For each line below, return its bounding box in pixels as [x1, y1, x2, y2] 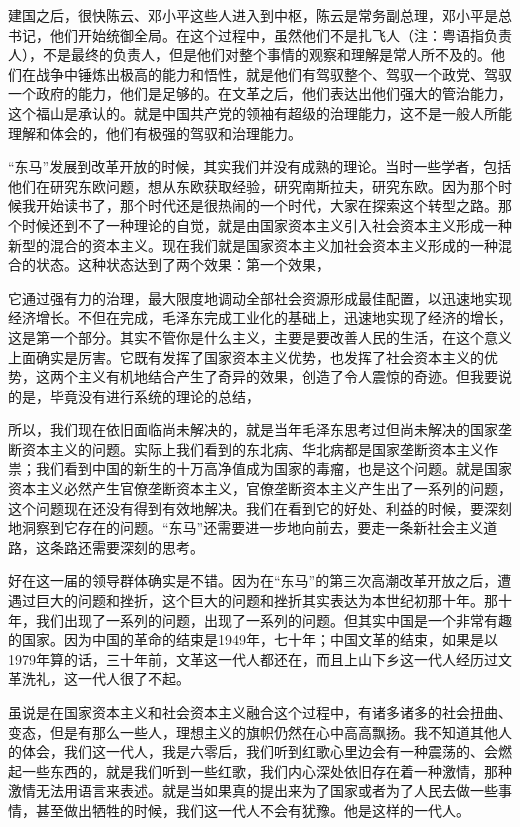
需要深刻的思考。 [91, 536, 204, 557]
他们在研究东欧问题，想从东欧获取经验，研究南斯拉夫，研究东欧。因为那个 [8, 175, 498, 196]
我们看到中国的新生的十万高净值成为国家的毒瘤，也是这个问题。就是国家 [35, 458, 512, 479]
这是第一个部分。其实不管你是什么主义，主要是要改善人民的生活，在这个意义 [8, 326, 512, 347]
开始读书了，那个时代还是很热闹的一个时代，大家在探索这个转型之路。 [35, 195, 498, 216]
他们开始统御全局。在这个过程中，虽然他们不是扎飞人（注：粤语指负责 [49, 24, 512, 45]
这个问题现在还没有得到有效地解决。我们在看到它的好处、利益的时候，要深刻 [8, 497, 512, 518]
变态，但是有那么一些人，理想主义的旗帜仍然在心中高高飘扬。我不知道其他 [8, 721, 498, 742]
